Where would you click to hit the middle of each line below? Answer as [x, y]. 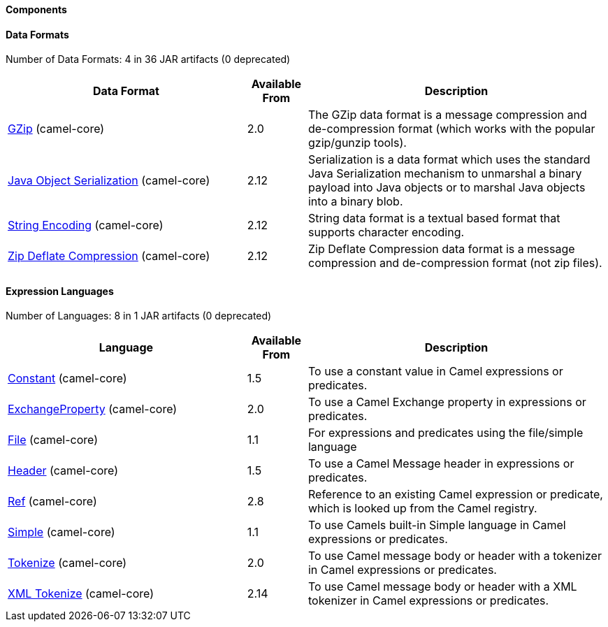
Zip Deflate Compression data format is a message [441, 249]
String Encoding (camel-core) [86, 225]
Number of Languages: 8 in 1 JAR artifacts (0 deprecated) [139, 316]
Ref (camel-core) [52, 502]
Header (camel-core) [63, 471]
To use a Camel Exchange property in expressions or [447, 402]
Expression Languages [60, 291]
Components [36, 9]
